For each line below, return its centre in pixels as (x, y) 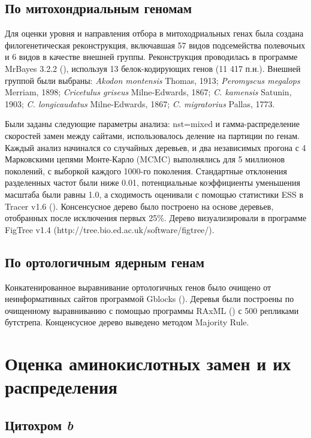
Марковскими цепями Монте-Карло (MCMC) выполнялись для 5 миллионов (145, 159)
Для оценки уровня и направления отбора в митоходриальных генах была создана (154, 33)
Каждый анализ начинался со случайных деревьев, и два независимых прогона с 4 (155, 147)
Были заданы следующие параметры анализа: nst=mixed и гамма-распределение (152, 124)
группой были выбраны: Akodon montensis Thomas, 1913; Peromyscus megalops (153, 80)
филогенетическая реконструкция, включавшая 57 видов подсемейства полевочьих (155, 45)
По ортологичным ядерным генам (105, 262)
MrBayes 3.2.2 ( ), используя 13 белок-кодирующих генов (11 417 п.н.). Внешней (153, 68)
